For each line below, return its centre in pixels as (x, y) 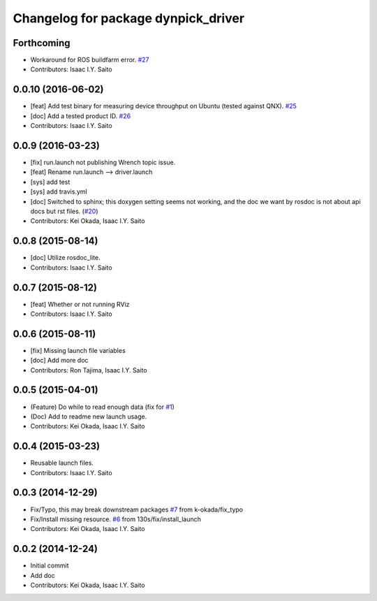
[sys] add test (50, 182)
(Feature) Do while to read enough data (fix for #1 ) (102, 407)
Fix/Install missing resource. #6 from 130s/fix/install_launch (116, 519)
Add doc (43, 575)
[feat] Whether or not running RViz (80, 304)
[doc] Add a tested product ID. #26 (81, 116)
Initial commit (50, 565)
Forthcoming (42, 43)
